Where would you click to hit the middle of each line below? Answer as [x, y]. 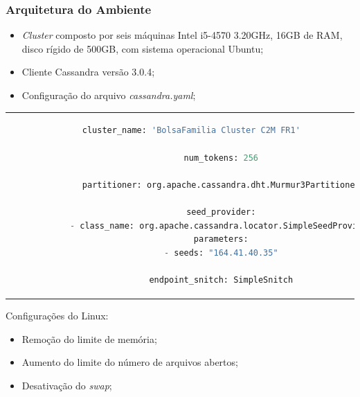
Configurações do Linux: [57, 315]
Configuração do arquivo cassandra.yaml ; [109, 95]
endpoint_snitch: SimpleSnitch [221, 280]
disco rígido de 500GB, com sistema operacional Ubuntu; [143, 48]
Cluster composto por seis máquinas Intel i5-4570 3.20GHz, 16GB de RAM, [182, 35]
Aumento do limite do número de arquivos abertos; [130, 362]
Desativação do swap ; [67, 385]
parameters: [221, 239]
